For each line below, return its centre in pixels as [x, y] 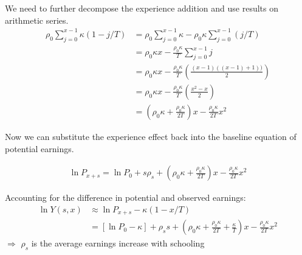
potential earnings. [39, 148]
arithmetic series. [37, 20]
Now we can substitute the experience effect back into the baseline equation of [151, 136]
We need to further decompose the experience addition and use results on [142, 8]
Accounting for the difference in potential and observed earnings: [125, 197]
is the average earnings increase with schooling [118, 243]
